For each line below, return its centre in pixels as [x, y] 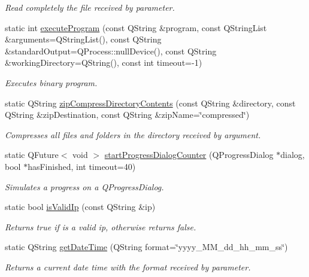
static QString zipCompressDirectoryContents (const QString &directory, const [150, 103]
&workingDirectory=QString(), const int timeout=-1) [104, 63]
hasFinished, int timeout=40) [82, 166]
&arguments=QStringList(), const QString [83, 39]
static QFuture [32, 155]
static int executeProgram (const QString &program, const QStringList [136, 27]
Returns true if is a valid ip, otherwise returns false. [101, 226]
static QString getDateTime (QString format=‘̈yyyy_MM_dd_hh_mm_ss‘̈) [146, 247]
